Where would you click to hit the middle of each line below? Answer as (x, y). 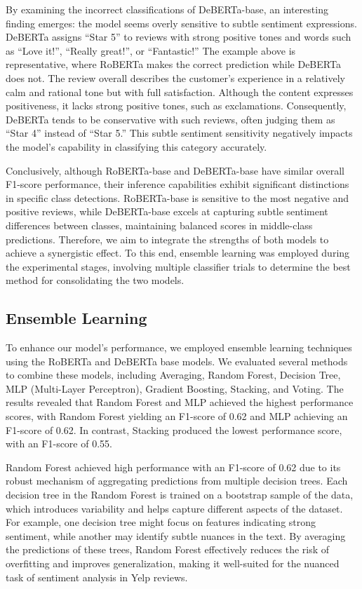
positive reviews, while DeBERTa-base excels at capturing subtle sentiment (167, 211)
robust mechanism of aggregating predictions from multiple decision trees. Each (177, 481)
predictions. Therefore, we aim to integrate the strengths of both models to (167, 239)
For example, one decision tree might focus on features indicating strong (161, 522)
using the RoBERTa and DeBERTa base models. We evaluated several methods (177, 361)
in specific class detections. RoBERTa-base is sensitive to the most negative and (177, 197)
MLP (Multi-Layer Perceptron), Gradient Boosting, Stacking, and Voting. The (175, 388)
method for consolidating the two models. (95, 280)
